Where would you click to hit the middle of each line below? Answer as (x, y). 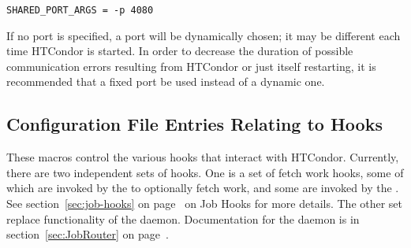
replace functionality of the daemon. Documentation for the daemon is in (183, 218)
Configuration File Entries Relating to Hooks (194, 124)
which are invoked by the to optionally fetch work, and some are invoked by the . (203, 188)
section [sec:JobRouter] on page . (88, 234)
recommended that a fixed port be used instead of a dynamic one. (166, 81)
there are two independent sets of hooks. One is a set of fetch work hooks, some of (205, 172)
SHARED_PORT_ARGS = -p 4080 (80, 10)
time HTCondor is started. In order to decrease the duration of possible (180, 51)
